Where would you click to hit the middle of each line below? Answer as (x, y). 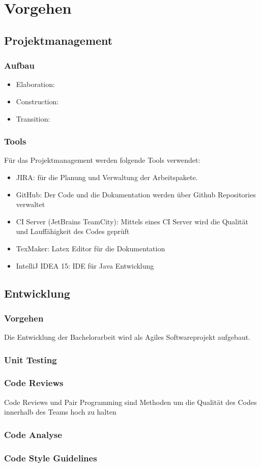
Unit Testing (31, 359)
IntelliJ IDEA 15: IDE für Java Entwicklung (85, 265)
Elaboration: (35, 84)
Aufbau (19, 65)
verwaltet (31, 204)
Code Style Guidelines (51, 458)
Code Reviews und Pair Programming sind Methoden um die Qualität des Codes (130, 402)
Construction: (37, 101)
